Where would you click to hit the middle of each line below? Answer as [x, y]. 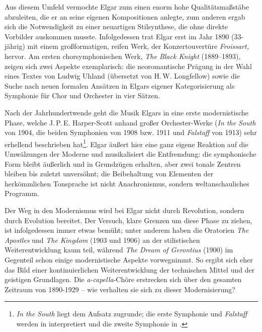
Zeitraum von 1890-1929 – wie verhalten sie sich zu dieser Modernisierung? [120, 289]
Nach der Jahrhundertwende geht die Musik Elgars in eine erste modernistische [126, 112]
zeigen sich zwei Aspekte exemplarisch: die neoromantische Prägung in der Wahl [128, 66]
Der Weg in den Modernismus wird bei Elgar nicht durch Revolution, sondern [124, 210]
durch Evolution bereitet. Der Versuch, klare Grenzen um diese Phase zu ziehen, [128, 220]
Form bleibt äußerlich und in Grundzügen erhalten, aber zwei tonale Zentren [123, 163]
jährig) [15, 46]
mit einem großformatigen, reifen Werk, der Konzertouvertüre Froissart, [138, 46]
